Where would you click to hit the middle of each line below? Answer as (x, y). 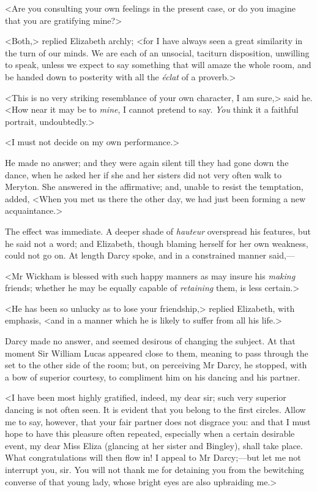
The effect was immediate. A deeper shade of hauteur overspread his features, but (158, 231)
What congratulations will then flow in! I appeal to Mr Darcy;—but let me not (153, 457)
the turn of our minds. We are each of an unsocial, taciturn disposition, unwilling (157, 52)
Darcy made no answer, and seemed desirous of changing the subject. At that (150, 341)
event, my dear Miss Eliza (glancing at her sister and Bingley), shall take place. (154, 445)
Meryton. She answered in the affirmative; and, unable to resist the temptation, (154, 187)
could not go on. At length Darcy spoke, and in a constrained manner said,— (150, 255)
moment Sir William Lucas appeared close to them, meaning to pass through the (157, 353)
